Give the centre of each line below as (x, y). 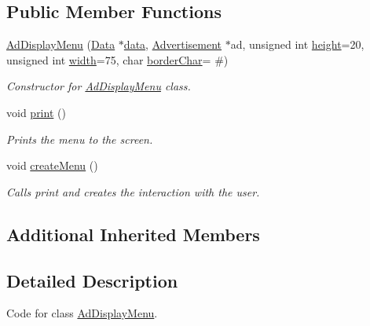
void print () (36, 112)
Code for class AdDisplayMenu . (82, 313)
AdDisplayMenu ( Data (61, 44)
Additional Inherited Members (133, 234)
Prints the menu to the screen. (80, 139)
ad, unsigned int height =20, (297, 44)
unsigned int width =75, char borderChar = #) (117, 59)
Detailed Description (92, 280)
